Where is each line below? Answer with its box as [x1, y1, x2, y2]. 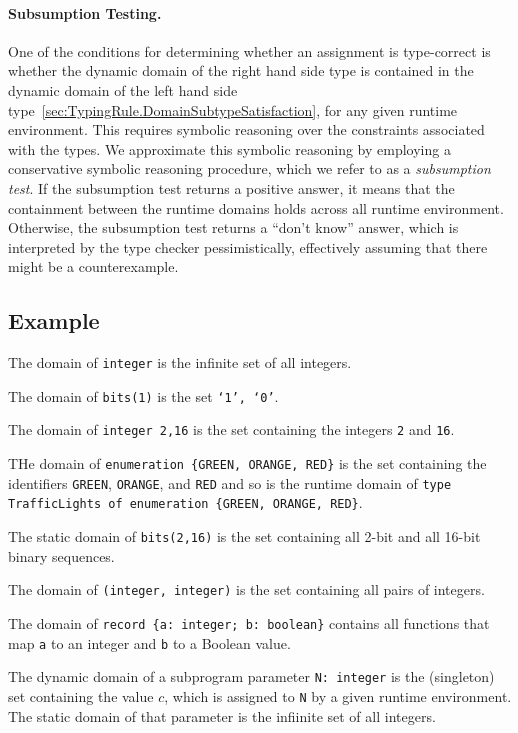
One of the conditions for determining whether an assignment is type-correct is [8, 40, 491, 61]
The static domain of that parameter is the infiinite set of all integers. [8, 705, 436, 726]
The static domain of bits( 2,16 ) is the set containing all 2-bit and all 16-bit [8, 526, 481, 547]
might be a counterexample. [8, 256, 179, 277]
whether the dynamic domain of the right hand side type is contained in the [8, 60, 474, 81]
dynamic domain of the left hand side [8, 79, 238, 100]
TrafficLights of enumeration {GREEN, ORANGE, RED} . [8, 492, 363, 513]
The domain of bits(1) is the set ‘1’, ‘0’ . [8, 385, 279, 406]
